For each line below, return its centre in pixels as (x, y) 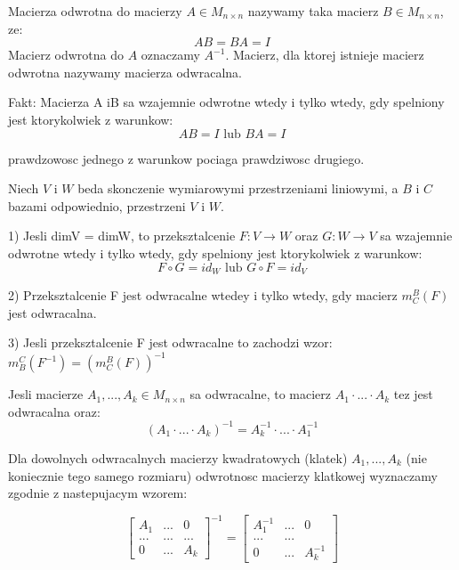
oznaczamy (170, 55)
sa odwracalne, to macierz (260, 394)
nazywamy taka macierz (313, 11)
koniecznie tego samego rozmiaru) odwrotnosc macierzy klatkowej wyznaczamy (223, 475)
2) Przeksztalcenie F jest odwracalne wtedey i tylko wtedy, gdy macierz (203, 294)
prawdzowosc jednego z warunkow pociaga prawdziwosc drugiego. (186, 158)
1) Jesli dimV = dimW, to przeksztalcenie (122, 236)
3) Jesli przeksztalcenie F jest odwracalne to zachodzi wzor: (170, 342)
